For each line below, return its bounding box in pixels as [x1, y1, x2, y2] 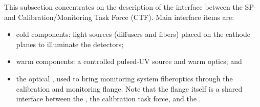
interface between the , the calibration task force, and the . [16, 93, 201, 104]
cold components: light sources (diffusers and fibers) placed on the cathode [16, 29, 250, 39]
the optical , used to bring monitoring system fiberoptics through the [16, 73, 233, 83]
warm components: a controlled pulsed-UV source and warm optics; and [16, 56, 242, 67]
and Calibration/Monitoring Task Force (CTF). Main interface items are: [4, 11, 234, 22]
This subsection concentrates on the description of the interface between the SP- [4, 2, 256, 12]
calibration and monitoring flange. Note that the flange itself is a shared [16, 83, 243, 94]
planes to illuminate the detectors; [16, 38, 124, 49]
